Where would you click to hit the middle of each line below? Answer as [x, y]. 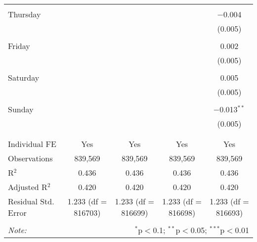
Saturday [24, 77]
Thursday [24, 14]
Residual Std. [31, 201]
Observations [30, 158]
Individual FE [32, 144]
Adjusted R [28, 187]
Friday [19, 46]
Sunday [21, 109]
